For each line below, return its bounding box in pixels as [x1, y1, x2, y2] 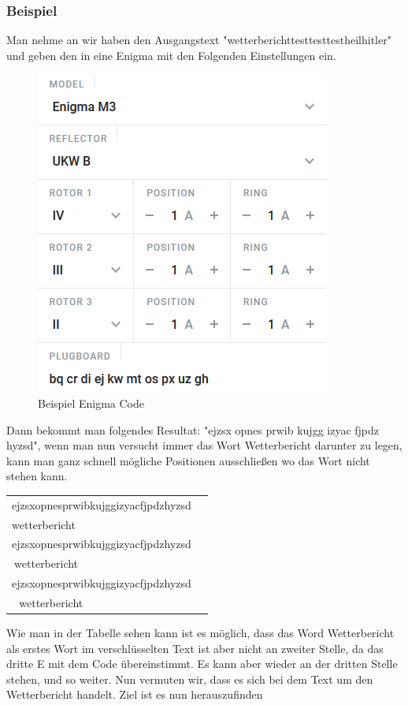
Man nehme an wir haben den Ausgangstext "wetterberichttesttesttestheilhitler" [6, 32, 391, 48]
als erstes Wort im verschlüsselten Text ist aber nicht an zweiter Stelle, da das [6, 640, 384, 656]
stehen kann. [6, 468, 68, 484]
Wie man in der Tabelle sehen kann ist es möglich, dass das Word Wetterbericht [6, 625, 395, 641]
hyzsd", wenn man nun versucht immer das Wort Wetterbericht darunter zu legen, [6, 437, 402, 453]
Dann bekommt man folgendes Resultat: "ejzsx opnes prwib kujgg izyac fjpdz [6, 421, 380, 438]
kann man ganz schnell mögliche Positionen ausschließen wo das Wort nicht [6, 452, 370, 468]
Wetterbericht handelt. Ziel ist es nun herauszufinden [6, 686, 263, 703]
